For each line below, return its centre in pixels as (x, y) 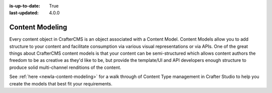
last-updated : (24, 13)
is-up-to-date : (25, 6)
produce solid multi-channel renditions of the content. (65, 67)
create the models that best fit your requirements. (61, 83)
